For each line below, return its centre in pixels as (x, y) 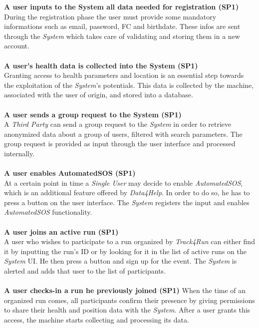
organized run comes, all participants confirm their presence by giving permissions (129, 300)
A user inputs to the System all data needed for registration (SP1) (122, 6)
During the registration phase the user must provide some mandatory (110, 16)
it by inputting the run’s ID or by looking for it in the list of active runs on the (125, 251)
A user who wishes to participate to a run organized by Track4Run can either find (129, 241)
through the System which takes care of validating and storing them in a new (122, 36)
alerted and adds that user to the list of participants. (85, 271)
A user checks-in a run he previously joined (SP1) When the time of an (125, 290)
